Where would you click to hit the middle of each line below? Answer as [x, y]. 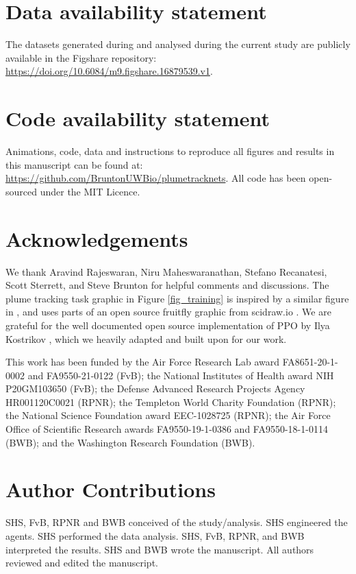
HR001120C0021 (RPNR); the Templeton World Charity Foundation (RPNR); [171, 402]
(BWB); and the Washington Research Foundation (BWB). [130, 442]
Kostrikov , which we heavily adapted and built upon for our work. [146, 338]
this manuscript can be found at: [74, 164]
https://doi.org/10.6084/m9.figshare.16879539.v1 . [109, 71]
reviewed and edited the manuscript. [82, 563]
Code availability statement [138, 118]
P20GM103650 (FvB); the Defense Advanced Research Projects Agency [155, 388]
